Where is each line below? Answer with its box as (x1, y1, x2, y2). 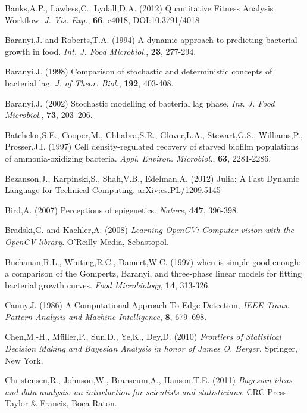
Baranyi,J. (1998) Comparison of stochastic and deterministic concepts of (5, 65, 272, 77)
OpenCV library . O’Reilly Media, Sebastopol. (5, 235, 169, 247)
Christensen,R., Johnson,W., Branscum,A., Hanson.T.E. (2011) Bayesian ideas (5, 374, 292, 386)
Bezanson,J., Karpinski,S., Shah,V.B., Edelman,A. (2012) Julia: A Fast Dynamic (5, 172, 299, 184)
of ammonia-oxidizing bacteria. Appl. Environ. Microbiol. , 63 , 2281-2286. (5, 151, 271, 164)
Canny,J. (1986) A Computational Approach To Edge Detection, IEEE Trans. (5, 299, 290, 311)
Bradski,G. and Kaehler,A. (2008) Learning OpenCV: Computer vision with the (5, 223, 294, 236)
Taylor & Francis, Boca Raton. (5, 397, 117, 409)
